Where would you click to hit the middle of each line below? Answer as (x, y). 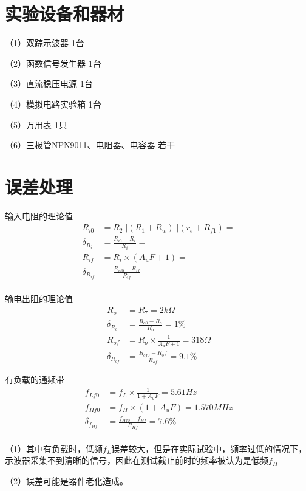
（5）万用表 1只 (36, 124)
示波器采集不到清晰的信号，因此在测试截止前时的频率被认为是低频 (137, 460)
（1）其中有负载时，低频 (54, 448)
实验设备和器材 (65, 14)
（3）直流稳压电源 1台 (49, 84)
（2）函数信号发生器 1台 (53, 63)
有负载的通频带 (35, 379)
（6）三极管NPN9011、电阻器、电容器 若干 (90, 145)
